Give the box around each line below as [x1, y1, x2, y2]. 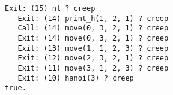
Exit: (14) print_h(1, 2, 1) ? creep [17, 14, 169, 23]
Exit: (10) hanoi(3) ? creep [17, 73, 134, 82]
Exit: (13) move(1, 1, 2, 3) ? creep [17, 44, 169, 53]
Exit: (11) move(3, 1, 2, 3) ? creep [17, 63, 169, 72]
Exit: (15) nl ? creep [5, 4, 96, 13]
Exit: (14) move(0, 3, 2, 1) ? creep [17, 33, 169, 42]
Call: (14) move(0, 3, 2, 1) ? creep [17, 24, 169, 33]
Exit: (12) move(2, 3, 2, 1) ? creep [17, 54, 169, 63]
